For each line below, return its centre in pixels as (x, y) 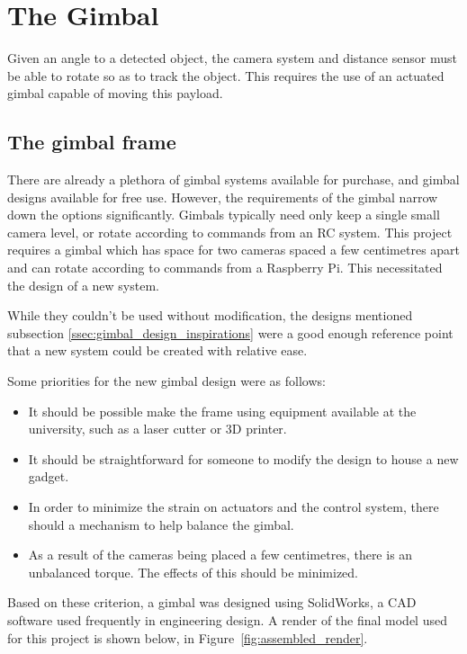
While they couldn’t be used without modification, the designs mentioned (210, 315)
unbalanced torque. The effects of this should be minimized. (193, 572)
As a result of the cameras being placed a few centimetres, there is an (220, 555)
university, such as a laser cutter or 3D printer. (157, 429)
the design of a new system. (83, 285)
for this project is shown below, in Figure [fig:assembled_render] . (188, 637)
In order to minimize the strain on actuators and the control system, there (233, 507)
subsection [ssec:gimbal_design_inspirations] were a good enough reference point (230, 332)
